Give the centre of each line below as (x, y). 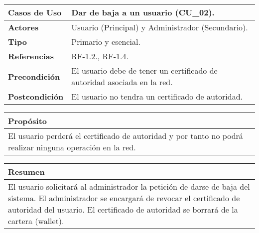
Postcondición (36, 96)
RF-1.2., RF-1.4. (100, 56)
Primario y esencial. (106, 42)
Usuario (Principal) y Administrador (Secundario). (160, 27)
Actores (23, 27)
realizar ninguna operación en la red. (72, 147)
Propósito (28, 121)
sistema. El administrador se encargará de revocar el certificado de (124, 198)
